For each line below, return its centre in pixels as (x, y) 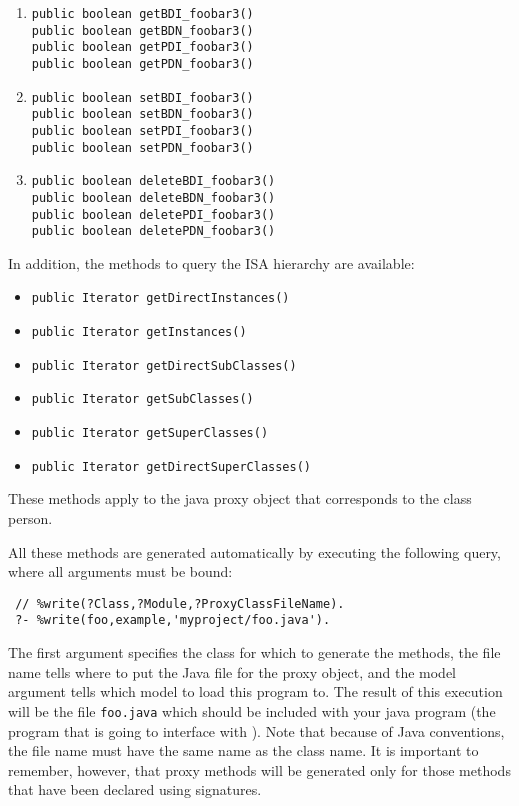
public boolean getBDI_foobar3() (142, 14)
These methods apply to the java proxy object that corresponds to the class (240, 498)
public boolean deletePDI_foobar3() (153, 214)
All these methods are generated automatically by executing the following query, (254, 551)
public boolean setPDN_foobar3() (142, 147)
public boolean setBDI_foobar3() (142, 97)
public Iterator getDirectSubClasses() (164, 365)
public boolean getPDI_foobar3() (142, 47)
